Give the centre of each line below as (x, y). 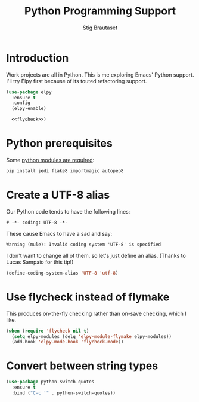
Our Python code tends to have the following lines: (68, 211)
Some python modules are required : (50, 160)
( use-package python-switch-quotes (50, 382)
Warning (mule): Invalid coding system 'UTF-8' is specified (84, 244)
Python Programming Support (100, 11)
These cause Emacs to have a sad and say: (59, 233)
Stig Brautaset (100, 28)
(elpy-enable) (29, 109)
